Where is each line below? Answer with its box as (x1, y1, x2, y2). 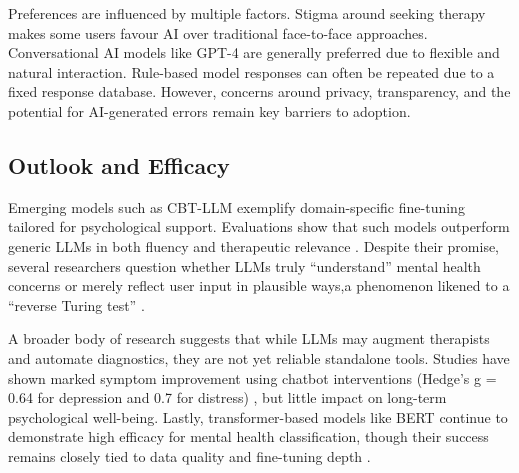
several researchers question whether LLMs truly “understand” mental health (8, 255, 481, 276)
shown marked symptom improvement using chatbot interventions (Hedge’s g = (8, 367, 497, 388)
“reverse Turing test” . (8, 294, 145, 315)
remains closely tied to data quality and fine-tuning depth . (8, 445, 371, 466)
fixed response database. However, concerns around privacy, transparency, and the (8, 81, 511, 102)
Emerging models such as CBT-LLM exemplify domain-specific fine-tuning (8, 196, 465, 217)
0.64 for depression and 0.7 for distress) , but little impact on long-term (8, 387, 447, 408)
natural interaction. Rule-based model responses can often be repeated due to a (8, 61, 495, 82)
